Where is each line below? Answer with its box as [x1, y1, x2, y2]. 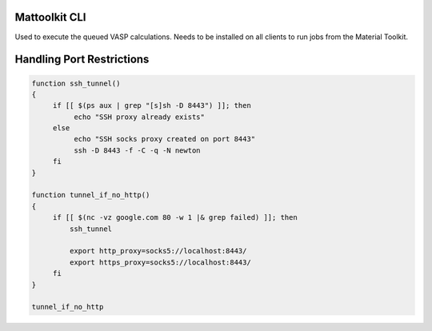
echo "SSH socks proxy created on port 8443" [73, 134, 256, 144]
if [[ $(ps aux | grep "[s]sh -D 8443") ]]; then [52, 101, 251, 110]
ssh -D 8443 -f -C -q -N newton [73, 146, 201, 155]
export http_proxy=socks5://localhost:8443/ [69, 246, 247, 256]
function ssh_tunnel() [31, 78, 121, 88]
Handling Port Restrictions [14, 53, 150, 66]
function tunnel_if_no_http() [31, 190, 150, 200]
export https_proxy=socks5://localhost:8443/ [69, 257, 251, 267]
